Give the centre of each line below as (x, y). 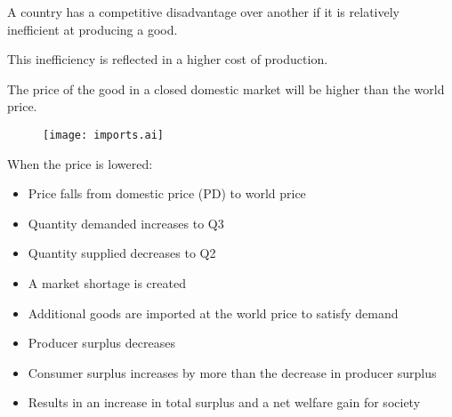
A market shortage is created (107, 283)
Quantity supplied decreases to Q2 (122, 253)
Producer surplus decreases (101, 343)
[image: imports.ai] (104, 135)
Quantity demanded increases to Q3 (126, 223)
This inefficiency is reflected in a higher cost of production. (168, 59)
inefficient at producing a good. (93, 29)
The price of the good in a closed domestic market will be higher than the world (226, 88)
